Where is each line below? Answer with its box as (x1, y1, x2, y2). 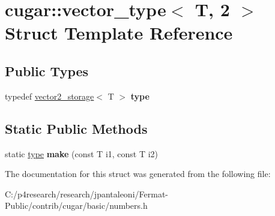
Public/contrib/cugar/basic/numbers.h (5, 199, 148, 212)
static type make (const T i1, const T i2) (5, 147, 159, 160)
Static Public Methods (5, 119, 148, 137)
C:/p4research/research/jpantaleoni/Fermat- (5, 187, 168, 200)
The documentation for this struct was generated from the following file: (5, 167, 271, 180)
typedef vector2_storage (5, 89, 94, 102)
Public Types (5, 61, 89, 80)
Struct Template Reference (5, 20, 233, 45)
